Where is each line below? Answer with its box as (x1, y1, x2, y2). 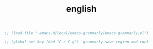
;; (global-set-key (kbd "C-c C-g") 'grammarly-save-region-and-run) (4, 40, 149, 45)
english (66, 3, 97, 15)
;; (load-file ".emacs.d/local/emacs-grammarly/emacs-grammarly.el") (4, 31, 149, 36)
